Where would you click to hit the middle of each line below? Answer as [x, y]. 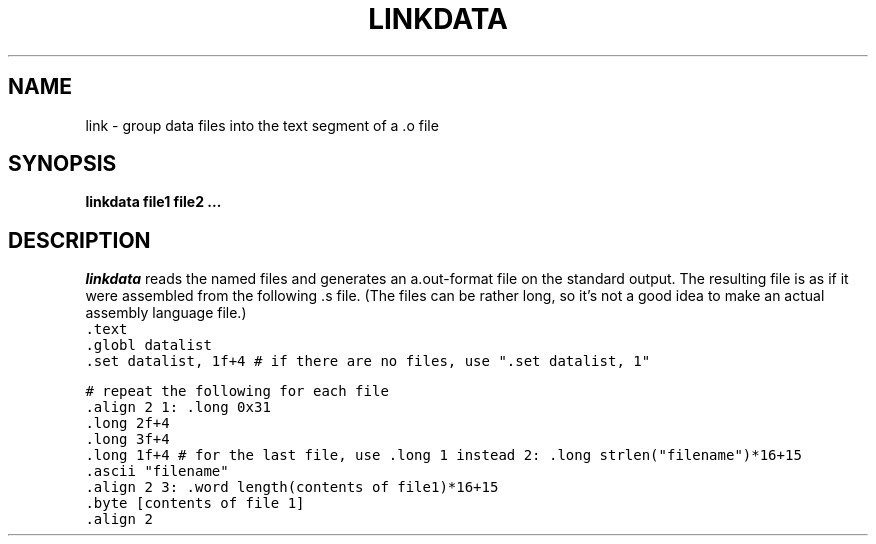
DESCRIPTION [79, 240]
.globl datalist [148, 345]
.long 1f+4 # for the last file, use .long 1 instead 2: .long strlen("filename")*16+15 [443, 455]
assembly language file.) [166, 313]
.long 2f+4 [127, 423]
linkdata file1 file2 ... [153, 202]
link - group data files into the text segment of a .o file [262, 125]
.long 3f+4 [127, 439]
